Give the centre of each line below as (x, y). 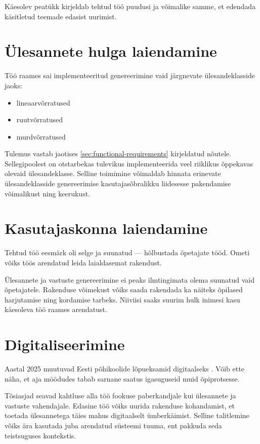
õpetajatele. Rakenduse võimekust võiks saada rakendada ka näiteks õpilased (124, 289)
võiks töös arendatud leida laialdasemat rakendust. (83, 262)
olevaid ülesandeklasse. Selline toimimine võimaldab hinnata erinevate (113, 173)
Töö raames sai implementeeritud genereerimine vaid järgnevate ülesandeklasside (130, 75)
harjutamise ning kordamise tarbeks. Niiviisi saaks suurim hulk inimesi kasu (122, 299)
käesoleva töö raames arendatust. (56, 309)
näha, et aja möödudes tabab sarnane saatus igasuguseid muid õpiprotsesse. (122, 378)
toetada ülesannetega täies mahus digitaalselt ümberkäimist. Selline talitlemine (127, 415)
